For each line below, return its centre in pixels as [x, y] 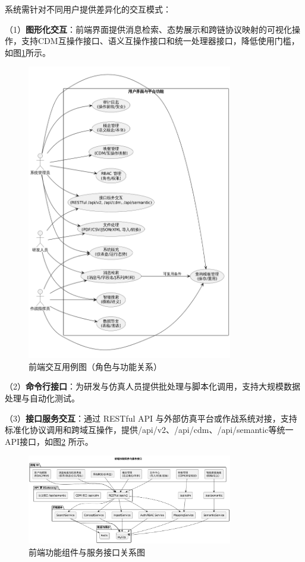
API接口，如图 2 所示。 [49, 441]
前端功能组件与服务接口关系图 [87, 552]
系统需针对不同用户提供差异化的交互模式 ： [88, 9]
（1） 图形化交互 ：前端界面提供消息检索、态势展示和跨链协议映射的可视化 [148, 29]
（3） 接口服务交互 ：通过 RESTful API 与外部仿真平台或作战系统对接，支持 [151, 418]
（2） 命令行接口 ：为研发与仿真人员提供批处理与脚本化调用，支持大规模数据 [152, 386]
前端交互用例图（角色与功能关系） [95, 366]
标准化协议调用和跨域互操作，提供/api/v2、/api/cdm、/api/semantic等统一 [149, 430]
